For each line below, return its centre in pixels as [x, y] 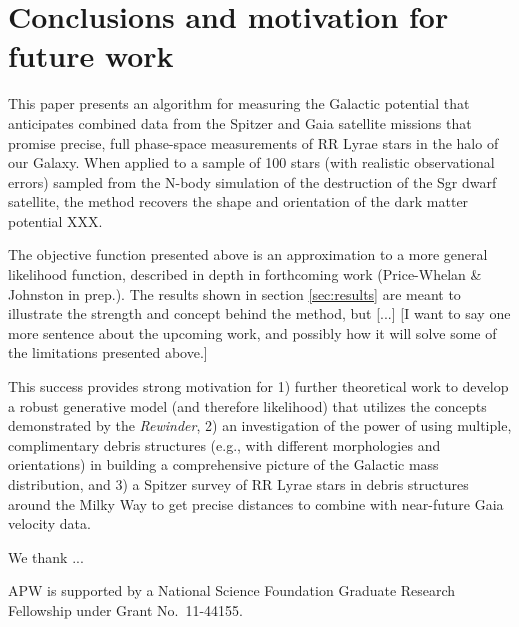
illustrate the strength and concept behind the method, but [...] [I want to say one [259, 313]
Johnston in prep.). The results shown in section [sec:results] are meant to [234, 293]
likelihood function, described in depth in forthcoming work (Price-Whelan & [245, 274]
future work [91, 55]
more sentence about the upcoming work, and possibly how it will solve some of [252, 332]
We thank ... [46, 556]
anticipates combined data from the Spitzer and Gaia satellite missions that [240, 122]
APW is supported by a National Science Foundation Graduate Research [232, 590]
